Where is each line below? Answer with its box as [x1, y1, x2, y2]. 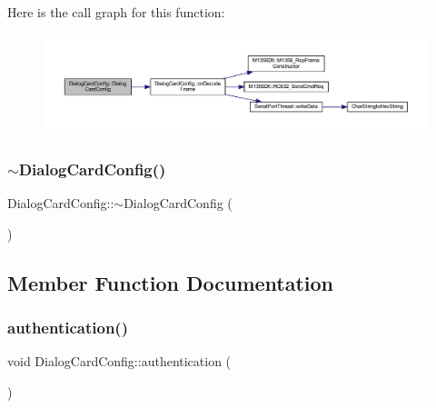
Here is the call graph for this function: [7, 3, 225, 21]
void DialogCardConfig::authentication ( [7, 352, 232, 371]
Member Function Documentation [7, 268, 334, 296]
